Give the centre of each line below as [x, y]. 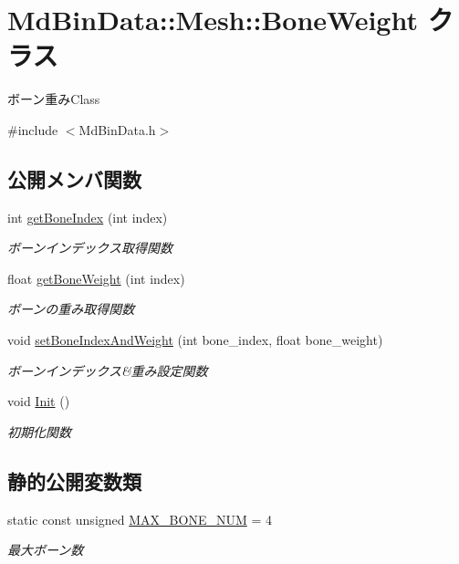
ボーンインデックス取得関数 [90, 248]
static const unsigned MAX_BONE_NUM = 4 [140, 519]
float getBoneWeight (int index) [96, 278]
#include [33, 129]
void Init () [39, 401]
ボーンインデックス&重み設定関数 [108, 370]
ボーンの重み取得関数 [71, 309]
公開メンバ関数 [74, 178]
